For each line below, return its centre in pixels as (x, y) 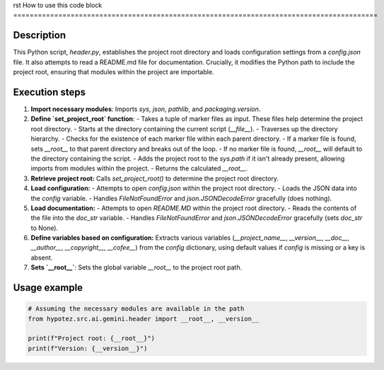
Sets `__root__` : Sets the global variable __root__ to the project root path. (136, 267)
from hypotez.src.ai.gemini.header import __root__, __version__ (144, 319)
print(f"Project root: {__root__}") (92, 339)
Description (40, 35)
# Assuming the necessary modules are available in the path (136, 309)
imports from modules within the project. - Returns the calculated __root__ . (139, 168)
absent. (42, 258)
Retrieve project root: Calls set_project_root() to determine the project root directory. (155, 178)
